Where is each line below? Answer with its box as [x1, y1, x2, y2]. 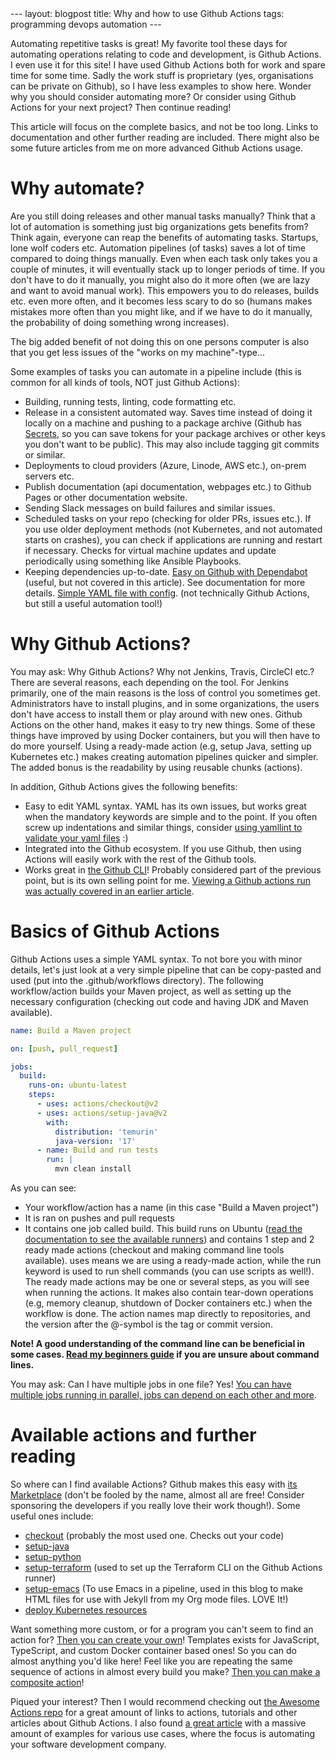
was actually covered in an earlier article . [24, 885, 195, 897]
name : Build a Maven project [10, 1025, 132, 1036]
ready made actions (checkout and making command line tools [24, 1244, 285, 1256]
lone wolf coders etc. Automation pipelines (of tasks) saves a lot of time [10, 242, 306, 254]
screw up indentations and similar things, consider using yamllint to [24, 821, 303, 833]
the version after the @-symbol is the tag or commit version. [24, 1318, 273, 1331]
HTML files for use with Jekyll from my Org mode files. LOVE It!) [24, 1593, 289, 1605]
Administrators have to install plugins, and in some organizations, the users [10, 697, 320, 709]
